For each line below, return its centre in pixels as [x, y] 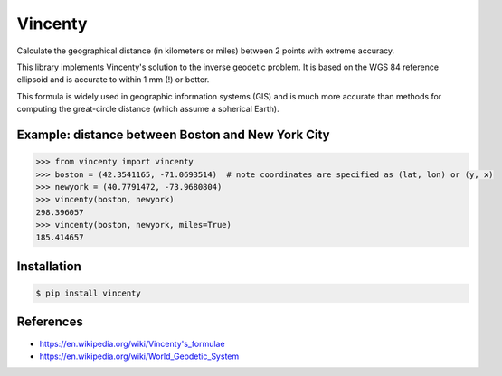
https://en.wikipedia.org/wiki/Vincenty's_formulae [132, 343]
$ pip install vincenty [89, 293]
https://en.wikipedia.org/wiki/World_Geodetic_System [139, 356]
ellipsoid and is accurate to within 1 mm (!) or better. [113, 80]
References [50, 322]
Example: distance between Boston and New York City [173, 134]
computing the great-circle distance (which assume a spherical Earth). [148, 109]
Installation [49, 266]
